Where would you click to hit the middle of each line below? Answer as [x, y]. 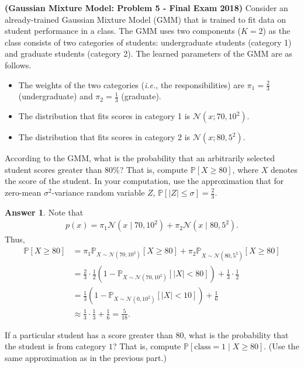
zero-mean [23, 192]
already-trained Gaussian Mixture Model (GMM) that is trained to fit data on [145, 19]
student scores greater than [53, 169]
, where [245, 169]
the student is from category [56, 346]
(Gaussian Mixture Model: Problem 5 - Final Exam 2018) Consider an [146, 8]
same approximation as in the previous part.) [86, 357]
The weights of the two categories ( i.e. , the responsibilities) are [131, 84]
